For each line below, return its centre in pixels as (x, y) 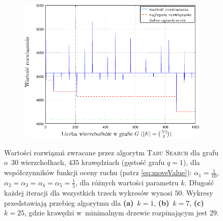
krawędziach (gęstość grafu (123, 162)
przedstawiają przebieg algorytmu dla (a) (69, 202)
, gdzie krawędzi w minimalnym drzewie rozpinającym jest (116, 213)
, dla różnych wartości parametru (127, 182)
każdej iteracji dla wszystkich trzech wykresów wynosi (88, 193)
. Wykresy (198, 193)
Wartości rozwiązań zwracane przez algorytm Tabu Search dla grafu (111, 152)
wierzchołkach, (43, 162)
